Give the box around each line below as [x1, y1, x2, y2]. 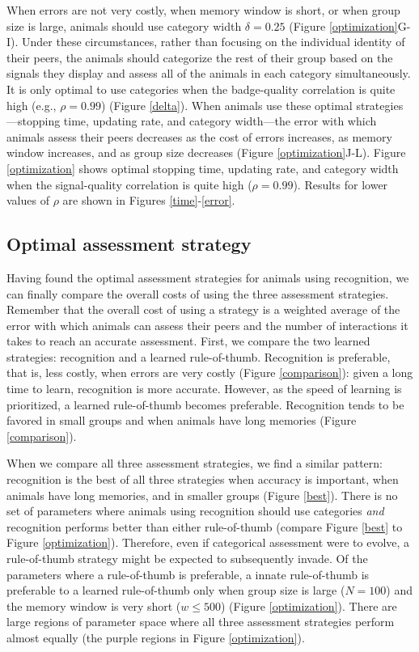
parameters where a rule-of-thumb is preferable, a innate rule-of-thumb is [6, 565, 370, 582]
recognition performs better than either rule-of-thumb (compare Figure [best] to [6, 518, 403, 535]
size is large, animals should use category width [6, 17, 242, 34]
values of [6, 192, 49, 209]
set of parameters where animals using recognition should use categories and [6, 502, 384, 519]
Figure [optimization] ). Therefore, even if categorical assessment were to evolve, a [6, 534, 410, 551]
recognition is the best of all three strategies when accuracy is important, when [6, 471, 399, 488]
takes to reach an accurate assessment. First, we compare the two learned [6, 332, 370, 349]
